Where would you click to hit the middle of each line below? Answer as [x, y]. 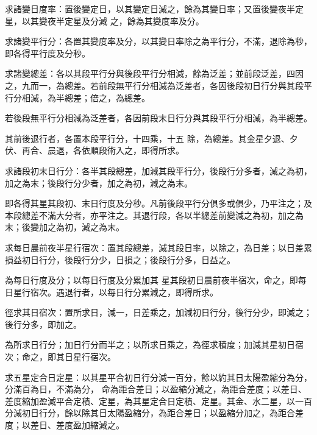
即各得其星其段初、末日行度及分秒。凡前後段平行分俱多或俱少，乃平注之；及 [158, 203]
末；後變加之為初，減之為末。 [65, 227]
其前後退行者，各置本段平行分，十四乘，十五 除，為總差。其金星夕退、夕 [151, 138]
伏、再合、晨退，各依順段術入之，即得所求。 [94, 150]
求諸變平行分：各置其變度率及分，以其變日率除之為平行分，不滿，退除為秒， [158, 41]
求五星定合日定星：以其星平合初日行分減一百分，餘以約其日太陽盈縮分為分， [158, 377]
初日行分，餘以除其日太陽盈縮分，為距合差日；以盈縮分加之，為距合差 [162, 413]
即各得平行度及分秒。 [48, 53]
